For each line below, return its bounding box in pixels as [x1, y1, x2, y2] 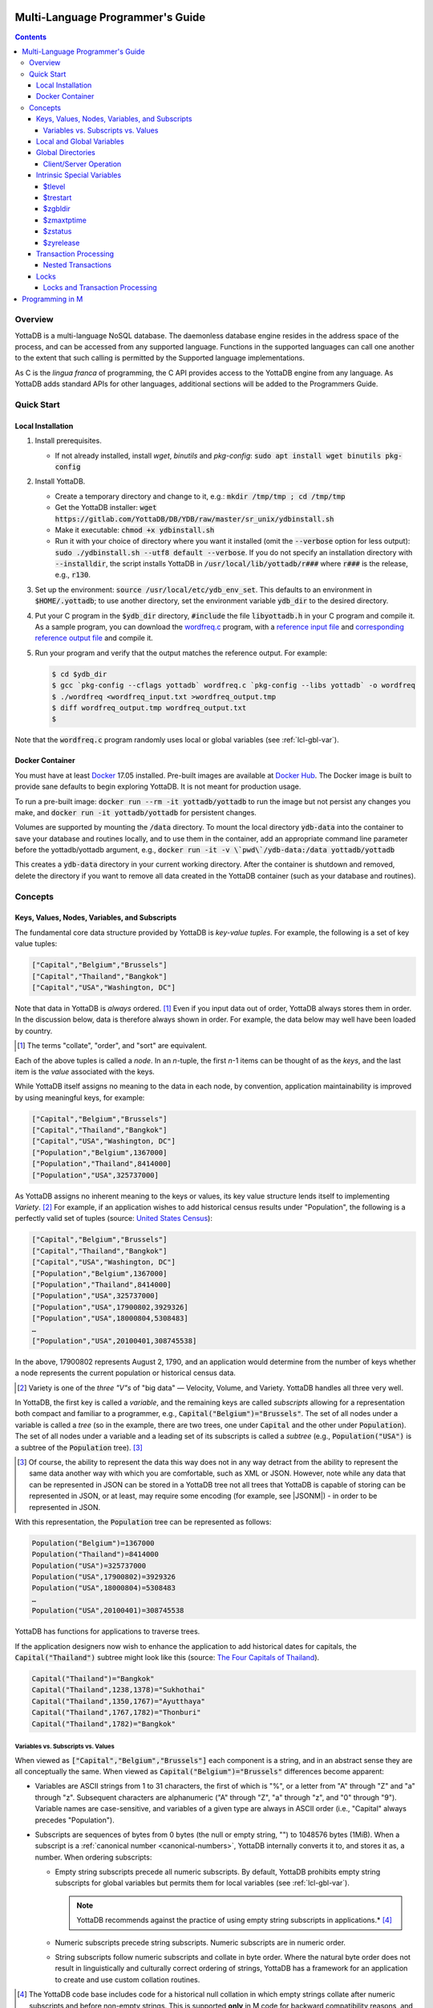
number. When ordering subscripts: [34, 1852, 152, 1862]
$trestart [42, 193, 72, 202]
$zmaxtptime [42, 215, 87, 225]
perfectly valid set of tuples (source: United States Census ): [14, 1214, 212, 1223]
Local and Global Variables [36, 137, 124, 146]
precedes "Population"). [34, 1815, 115, 1825]
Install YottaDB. [34, 476, 86, 486]
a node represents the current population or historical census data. [14, 1368, 237, 1377]
